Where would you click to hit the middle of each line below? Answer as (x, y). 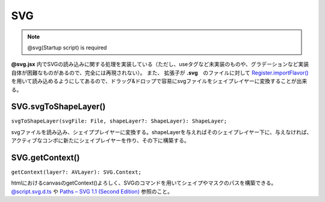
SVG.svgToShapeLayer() (58, 107)
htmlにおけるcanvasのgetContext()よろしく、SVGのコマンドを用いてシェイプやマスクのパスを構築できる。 (144, 183)
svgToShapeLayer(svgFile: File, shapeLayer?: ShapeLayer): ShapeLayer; (119, 121)
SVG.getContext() (45, 158)
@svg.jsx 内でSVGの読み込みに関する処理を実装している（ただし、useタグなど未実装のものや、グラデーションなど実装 (160, 64)
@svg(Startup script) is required (67, 47)
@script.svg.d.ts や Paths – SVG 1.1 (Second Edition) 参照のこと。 (92, 191)
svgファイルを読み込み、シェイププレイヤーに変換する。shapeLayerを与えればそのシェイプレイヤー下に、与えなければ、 (162, 132)
